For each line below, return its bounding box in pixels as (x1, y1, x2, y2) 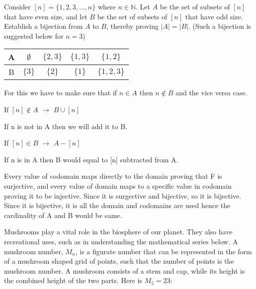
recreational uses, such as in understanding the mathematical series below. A (4, 236, 238, 246)
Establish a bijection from (4, 21, 83, 31)
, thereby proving (106, 21, 159, 31)
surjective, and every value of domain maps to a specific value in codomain (4, 180, 232, 191)
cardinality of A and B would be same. (4, 210, 122, 220)
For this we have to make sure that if (4, 87, 117, 98)
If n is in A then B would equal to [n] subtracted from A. (4, 154, 178, 164)
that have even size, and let (4, 11, 87, 21)
